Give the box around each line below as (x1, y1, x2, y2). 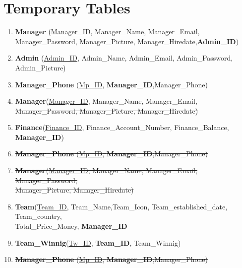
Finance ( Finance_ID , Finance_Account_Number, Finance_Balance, (15, 122, 229, 133)
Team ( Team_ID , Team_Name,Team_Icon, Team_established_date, (15, 201, 228, 211)
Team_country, (15, 211, 62, 221)
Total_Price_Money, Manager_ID (15, 221, 127, 231)
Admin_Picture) (15, 62, 66, 72)
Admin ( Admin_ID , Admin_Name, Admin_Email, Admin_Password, (15, 53, 233, 63)
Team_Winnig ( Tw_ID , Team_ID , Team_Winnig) (15, 237, 181, 248)
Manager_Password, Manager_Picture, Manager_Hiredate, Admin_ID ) (15, 36, 239, 46)
